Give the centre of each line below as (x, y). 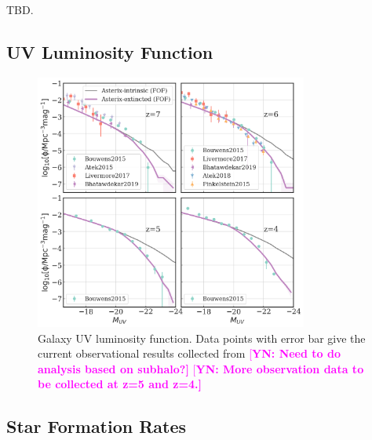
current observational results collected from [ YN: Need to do (189, 353)
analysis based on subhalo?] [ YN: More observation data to (201, 368)
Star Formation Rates (97, 426)
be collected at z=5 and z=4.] (120, 384)
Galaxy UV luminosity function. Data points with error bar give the (202, 338)
